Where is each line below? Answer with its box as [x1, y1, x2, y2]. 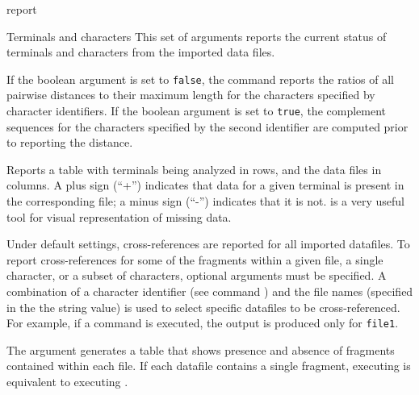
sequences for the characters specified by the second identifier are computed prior [6, 118, 409, 135]
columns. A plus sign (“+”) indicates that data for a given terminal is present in [6, 177, 404, 193]
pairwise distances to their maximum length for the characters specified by [6, 86, 375, 103]
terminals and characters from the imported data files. [6, 44, 275, 60]
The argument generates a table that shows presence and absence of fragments [6, 341, 395, 358]
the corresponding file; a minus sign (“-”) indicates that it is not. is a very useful [6, 193, 404, 210]
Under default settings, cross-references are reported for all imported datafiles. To [6, 235, 410, 252]
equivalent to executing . [6, 373, 128, 390]
